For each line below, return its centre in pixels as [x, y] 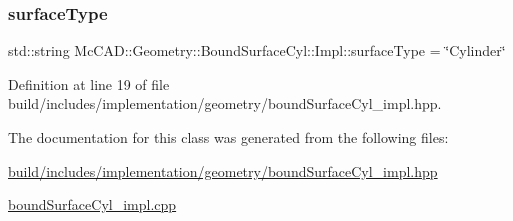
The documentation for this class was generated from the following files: [228, 137]
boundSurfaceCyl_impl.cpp [92, 204]
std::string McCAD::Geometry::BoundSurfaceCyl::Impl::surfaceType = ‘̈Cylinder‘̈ [257, 50]
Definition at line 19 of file [89, 83]
